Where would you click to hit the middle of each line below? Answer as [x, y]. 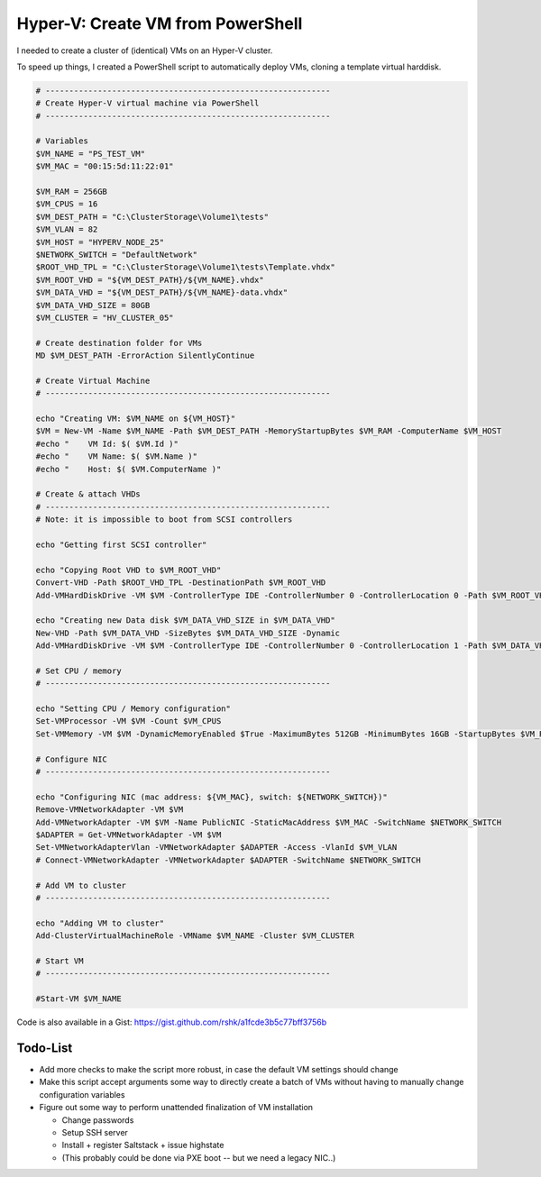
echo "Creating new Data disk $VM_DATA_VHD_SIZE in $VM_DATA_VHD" [185, 620]
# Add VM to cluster [81, 885]
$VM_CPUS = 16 [67, 204]
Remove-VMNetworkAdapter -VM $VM [110, 810]
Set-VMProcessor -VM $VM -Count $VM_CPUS [128, 721]
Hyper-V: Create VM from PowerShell [160, 23]
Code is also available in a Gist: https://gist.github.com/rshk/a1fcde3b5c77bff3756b [172, 1022]
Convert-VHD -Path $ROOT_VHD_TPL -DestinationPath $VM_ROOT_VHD [181, 583]
